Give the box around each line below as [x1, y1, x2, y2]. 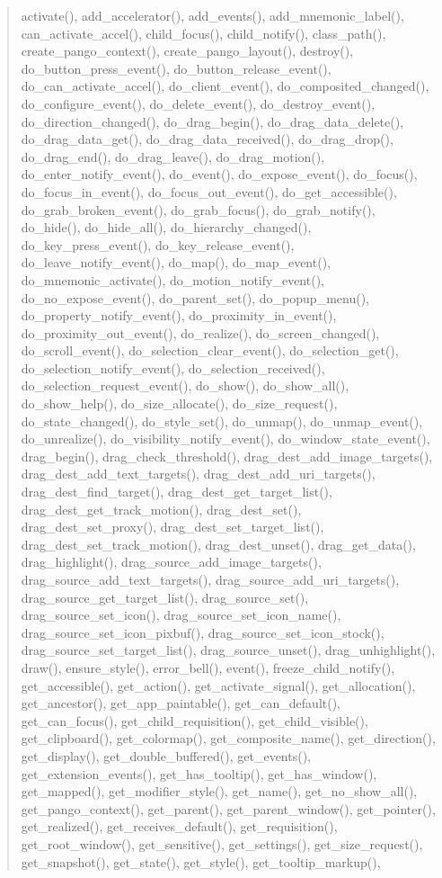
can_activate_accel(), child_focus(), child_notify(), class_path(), [21, 23, 386, 42]
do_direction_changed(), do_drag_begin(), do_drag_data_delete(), [21, 112, 404, 130]
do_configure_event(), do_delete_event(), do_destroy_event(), [21, 94, 376, 112]
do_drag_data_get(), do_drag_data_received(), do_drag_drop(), [21, 130, 393, 148]
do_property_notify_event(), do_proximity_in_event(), [21, 306, 337, 325]
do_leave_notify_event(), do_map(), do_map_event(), [21, 253, 331, 272]
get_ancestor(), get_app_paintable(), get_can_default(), [21, 694, 341, 712]
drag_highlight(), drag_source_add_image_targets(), [21, 552, 322, 571]
